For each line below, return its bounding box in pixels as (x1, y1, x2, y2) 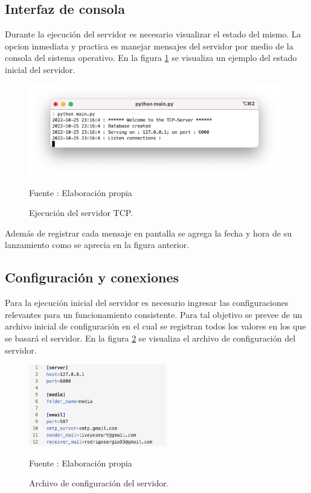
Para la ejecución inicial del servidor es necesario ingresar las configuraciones (5, 296, 289, 309)
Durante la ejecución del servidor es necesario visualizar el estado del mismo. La (5, 28, 301, 40)
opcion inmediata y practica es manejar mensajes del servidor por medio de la (5, 39, 293, 52)
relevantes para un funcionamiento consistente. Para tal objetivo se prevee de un (5, 308, 303, 320)
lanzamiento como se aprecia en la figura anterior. (5, 238, 190, 251)
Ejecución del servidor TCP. (29, 206, 133, 219)
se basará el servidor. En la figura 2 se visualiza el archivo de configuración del (5, 331, 296, 344)
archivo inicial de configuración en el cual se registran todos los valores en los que (5, 320, 306, 332)
